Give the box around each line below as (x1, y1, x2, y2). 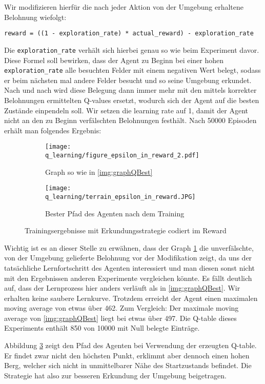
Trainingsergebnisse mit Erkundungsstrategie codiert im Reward (25, 225, 227, 236)
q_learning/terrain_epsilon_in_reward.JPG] (45, 193, 196, 200)
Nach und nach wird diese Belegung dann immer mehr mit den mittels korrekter (4, 85, 257, 95)
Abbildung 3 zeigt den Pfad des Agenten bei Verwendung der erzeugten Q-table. (4, 340, 257, 351)
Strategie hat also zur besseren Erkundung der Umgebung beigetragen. (4, 370, 227, 380)
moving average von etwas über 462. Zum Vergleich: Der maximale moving (4, 302, 239, 313)
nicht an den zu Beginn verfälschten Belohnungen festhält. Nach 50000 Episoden (4, 115, 257, 126)
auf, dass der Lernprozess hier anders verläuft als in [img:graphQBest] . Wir (4, 282, 240, 293)
